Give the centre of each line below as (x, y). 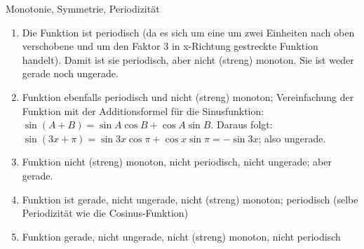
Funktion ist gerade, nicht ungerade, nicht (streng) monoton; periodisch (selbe (190, 199)
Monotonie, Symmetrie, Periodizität (83, 8)
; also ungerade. (292, 138)
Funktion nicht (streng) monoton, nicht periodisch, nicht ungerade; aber (177, 162)
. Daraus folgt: (242, 124)
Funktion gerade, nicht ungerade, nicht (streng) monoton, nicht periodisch (181, 236)
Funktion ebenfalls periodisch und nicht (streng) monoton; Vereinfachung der (188, 96)
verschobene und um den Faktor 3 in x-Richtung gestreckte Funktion (170, 46)
